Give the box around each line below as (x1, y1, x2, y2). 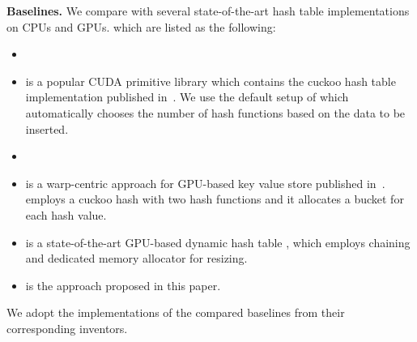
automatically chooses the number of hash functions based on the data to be (25, 104, 406, 121)
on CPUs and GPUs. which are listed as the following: (6, 18, 276, 35)
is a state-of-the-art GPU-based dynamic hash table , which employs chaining (25, 233, 411, 250)
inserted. (25, 120, 69, 137)
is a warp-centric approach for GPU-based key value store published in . (25, 174, 385, 191)
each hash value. (25, 206, 107, 223)
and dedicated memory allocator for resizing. (25, 250, 248, 267)
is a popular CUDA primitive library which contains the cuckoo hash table (25, 72, 396, 89)
